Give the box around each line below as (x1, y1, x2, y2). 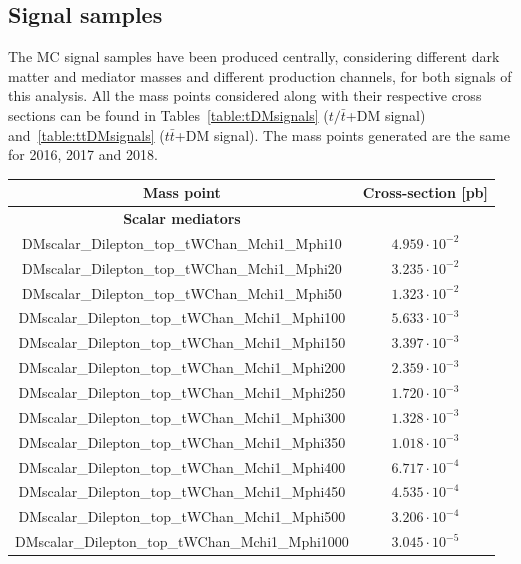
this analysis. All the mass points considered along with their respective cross (8, 85, 482, 106)
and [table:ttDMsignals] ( (8, 124, 165, 145)
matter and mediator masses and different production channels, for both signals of (8, 65, 512, 86)
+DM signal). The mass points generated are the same (174, 124, 510, 145)
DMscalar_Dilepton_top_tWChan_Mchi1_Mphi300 (18, 406, 346, 427)
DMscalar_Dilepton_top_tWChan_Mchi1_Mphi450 (18, 481, 346, 502)
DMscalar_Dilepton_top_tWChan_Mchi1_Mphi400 (18, 456, 346, 477)
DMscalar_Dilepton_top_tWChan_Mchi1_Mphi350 (18, 431, 346, 452)
